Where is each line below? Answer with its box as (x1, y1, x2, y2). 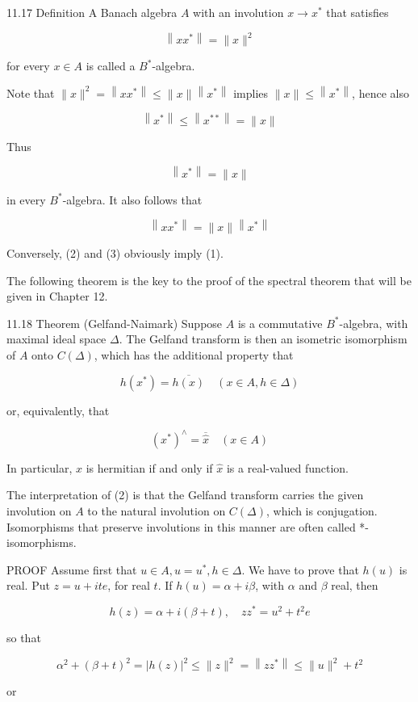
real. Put (6, 577, 50, 594)
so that (6, 629, 41, 646)
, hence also (352, 84, 409, 101)
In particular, (6, 459, 73, 476)
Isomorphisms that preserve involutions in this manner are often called (6, 518, 356, 535)
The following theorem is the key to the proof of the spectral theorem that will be (6, 271, 412, 288)
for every (6, 57, 50, 74)
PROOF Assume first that (6, 561, 137, 578)
